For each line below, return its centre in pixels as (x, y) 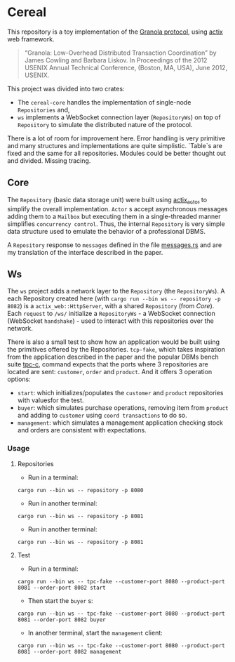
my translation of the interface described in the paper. (85, 252)
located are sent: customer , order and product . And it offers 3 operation (110, 372)
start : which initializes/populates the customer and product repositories (120, 393)
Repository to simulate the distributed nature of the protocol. (105, 124)
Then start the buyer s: (60, 600)
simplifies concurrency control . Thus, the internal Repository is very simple (116, 224)
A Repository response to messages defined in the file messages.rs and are (115, 245)
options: (19, 379)
